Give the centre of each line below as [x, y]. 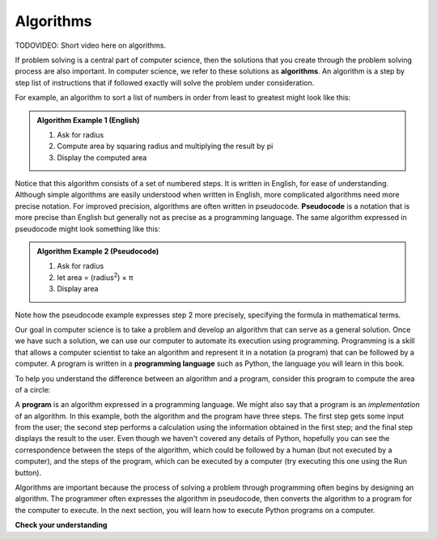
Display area [78, 289]
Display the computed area [102, 157]
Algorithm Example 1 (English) [89, 120]
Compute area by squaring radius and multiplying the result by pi [165, 146]
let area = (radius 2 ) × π [95, 277]
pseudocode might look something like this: [88, 229]
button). [28, 473]
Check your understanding [61, 525]
